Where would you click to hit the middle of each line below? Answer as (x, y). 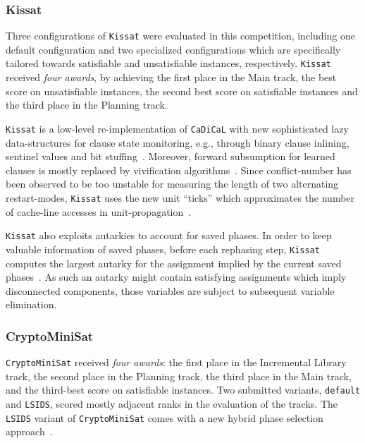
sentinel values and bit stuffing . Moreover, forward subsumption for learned (171, 156)
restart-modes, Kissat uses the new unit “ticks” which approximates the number (180, 197)
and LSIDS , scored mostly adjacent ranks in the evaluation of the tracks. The (172, 403)
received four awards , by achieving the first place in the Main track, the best (171, 77)
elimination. (31, 304)
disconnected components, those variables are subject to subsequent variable (170, 290)
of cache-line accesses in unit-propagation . (99, 211)
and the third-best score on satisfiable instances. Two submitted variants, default (183, 390)
